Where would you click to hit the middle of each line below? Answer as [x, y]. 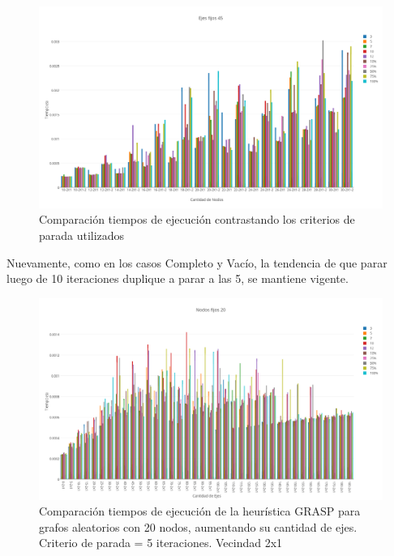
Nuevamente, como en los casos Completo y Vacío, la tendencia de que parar [197, 262]
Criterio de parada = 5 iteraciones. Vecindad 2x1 [161, 543]
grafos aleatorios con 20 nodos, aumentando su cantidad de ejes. [198, 526]
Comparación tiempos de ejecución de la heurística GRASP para [200, 511]
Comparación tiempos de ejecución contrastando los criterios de [197, 219]
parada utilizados [82, 235]
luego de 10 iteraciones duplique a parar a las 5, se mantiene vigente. [178, 278]
